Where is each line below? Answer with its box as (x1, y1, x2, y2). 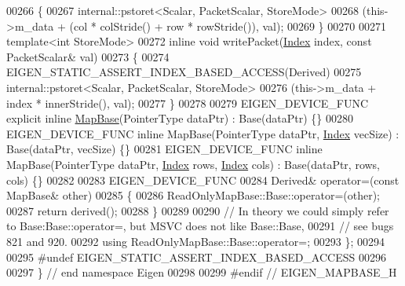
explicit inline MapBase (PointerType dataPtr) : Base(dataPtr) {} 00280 (6, 110, 353, 126)
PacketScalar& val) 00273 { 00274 (6, 48, 170, 64)
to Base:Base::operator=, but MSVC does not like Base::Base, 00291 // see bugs (6, 218, 394, 234)
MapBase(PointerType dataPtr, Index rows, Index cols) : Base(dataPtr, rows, (6, 156, 381, 172)
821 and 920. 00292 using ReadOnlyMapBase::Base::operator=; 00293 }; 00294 (6, 233, 385, 249)
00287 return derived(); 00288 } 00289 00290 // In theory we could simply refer (6, 202, 389, 218)
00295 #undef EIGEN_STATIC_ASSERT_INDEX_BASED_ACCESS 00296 (6, 248, 386, 265)
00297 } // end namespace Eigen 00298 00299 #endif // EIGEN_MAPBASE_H (6, 264, 397, 280)
